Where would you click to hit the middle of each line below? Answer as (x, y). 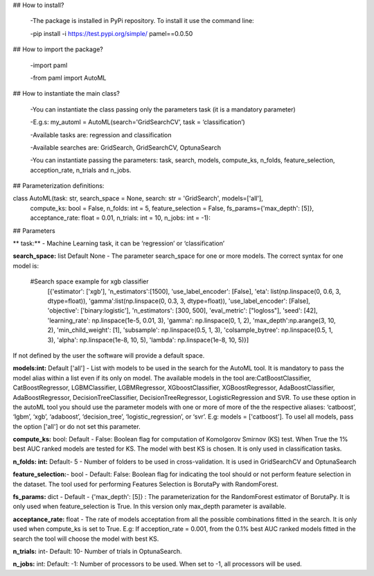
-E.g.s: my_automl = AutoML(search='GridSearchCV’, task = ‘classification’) (137, 122)
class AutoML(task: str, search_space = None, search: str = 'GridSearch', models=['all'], (138, 198)
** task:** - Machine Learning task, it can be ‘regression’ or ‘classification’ (119, 243)
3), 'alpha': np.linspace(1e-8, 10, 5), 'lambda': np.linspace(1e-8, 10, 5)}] (148, 340)
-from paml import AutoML (68, 78)
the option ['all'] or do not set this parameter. (77, 426)
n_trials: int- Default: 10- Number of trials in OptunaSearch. (98, 551)
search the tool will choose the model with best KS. (86, 539)
